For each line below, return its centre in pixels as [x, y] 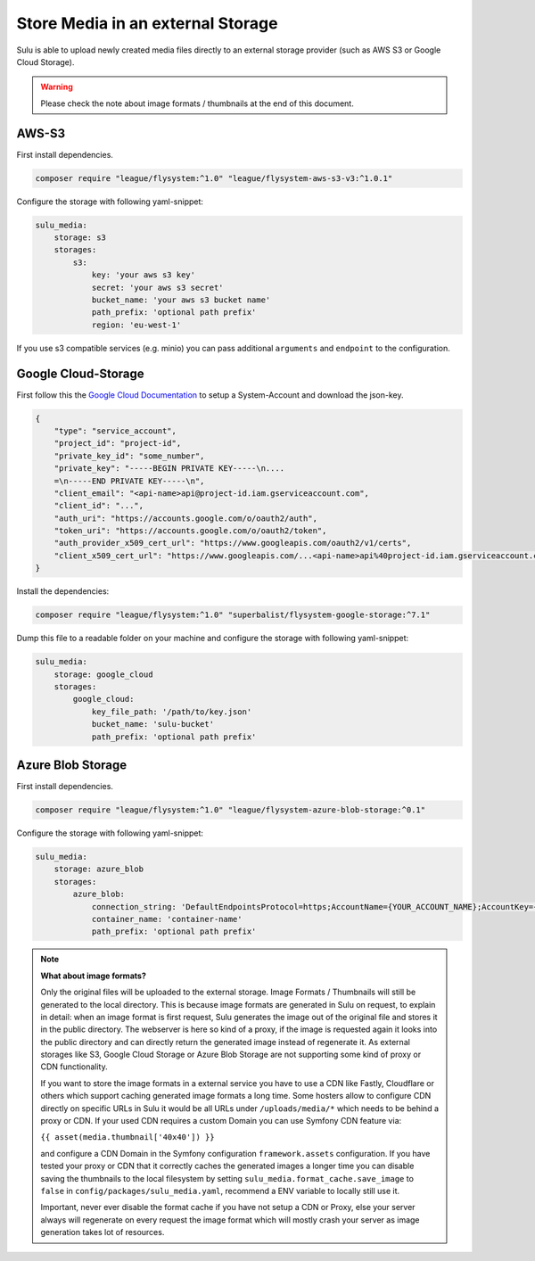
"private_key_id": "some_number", [129, 456]
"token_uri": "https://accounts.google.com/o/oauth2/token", [190, 531]
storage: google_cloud [103, 674]
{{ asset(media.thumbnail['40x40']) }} [128, 1137]
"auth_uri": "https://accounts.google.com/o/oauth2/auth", [186, 518]
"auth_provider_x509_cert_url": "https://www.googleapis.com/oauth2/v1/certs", [233, 543]
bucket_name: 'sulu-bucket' [152, 724]
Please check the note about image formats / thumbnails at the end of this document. [197, 103]
